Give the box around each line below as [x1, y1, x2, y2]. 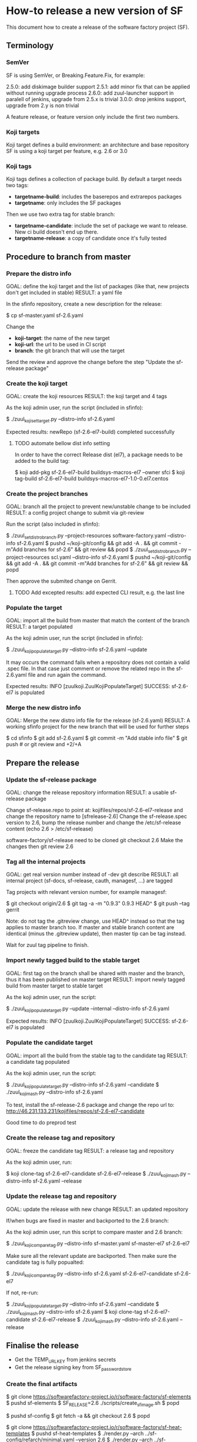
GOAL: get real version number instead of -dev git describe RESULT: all [6, 871, 179, 878]
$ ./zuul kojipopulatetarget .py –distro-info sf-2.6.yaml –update [6, 646, 148, 654]
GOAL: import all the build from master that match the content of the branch [6, 617, 190, 624]
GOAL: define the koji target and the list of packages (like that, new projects [6, 282, 189, 289]
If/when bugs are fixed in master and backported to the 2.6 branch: [6, 1217, 169, 1224]
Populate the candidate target [6, 1039, 93, 1047]
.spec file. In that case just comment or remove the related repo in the [6, 665, 175, 672]
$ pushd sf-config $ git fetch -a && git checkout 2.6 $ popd [6, 1413, 150, 1420]
